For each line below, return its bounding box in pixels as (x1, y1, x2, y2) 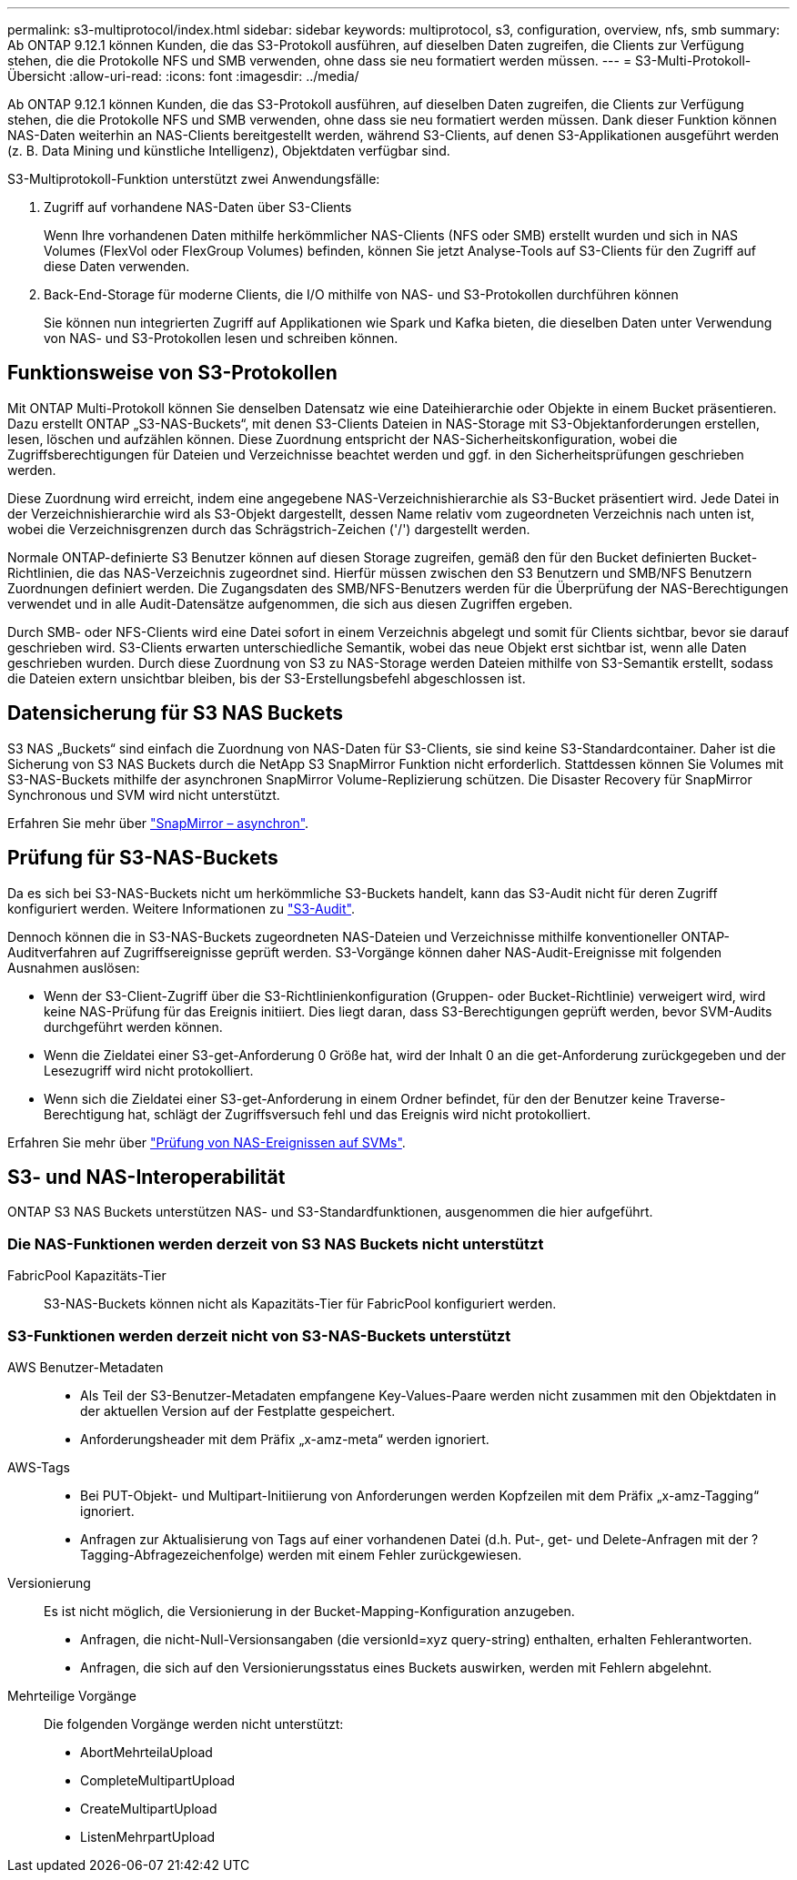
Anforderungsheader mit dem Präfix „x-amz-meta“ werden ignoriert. (80, 1430, 489, 1447)
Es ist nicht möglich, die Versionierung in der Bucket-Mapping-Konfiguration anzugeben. (44, 1602, 575, 1619)
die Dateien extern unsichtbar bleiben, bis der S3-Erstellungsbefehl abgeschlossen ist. (7, 670, 526, 686)
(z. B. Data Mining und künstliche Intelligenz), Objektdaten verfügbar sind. (7, 143, 450, 158)
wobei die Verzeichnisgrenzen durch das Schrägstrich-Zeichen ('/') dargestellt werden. (7, 521, 530, 537)
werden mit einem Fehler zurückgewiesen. (267, 1546, 522, 1562)
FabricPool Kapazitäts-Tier (7, 1268, 166, 1284)
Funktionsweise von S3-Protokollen (7, 361, 338, 385)
